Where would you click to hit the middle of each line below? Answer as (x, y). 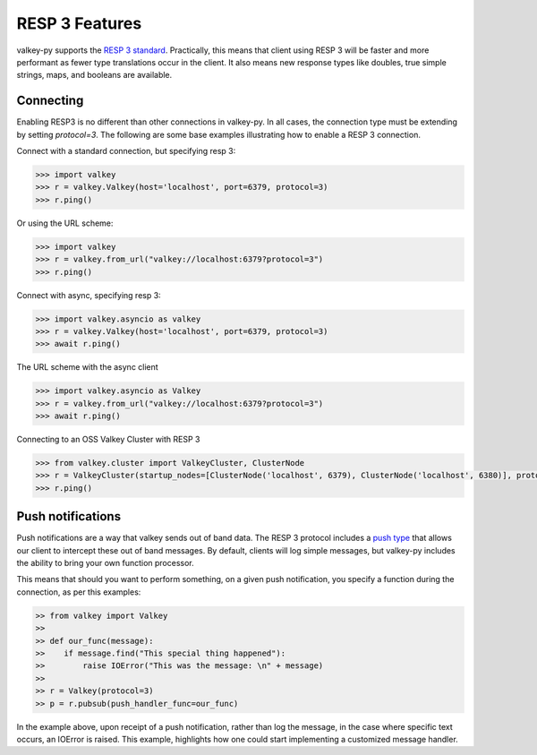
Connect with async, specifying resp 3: (89, 295)
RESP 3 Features (79, 23)
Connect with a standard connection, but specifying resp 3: (126, 151)
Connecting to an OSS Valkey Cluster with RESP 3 (108, 440)
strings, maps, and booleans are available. (94, 75)
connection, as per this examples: (79, 592)
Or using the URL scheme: (65, 223)
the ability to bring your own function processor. (105, 563)
